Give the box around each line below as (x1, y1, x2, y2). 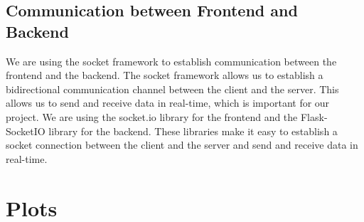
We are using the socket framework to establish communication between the (6, 53, 337, 68)
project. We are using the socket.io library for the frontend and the (6, 109, 298, 124)
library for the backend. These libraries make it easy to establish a (48, 123, 338, 138)
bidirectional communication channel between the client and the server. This (6, 81, 339, 96)
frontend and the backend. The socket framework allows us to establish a (6, 68, 323, 83)
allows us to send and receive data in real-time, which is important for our (6, 95, 330, 110)
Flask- (300, 109, 328, 124)
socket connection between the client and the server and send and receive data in (6, 137, 358, 152)
